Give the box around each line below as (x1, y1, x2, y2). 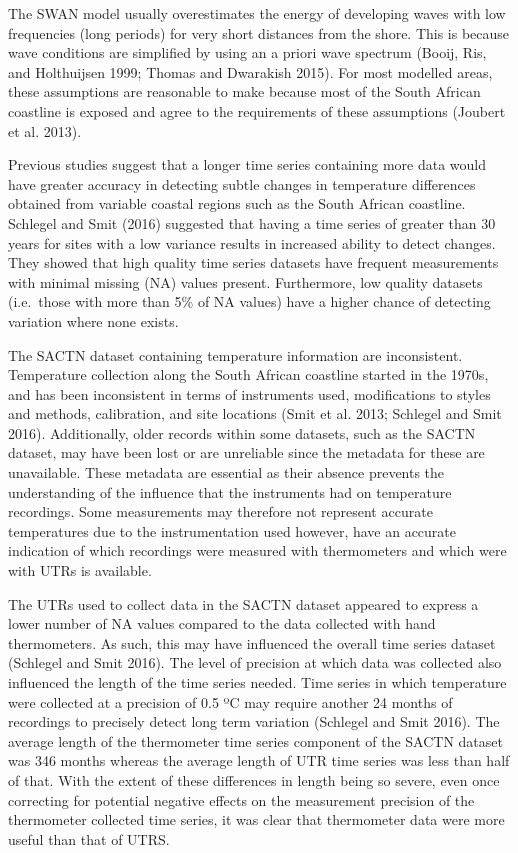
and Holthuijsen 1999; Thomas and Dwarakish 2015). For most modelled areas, (8, 61, 493, 82)
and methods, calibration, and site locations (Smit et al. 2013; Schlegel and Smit (8, 403, 502, 424)
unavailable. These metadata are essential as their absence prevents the (8, 462, 445, 483)
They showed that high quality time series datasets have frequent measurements (8, 252, 499, 273)
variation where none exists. (8, 310, 179, 331)
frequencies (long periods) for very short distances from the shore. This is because (8, 22, 510, 43)
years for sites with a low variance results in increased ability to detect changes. (8, 232, 496, 253)
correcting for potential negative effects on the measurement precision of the (8, 789, 475, 810)
